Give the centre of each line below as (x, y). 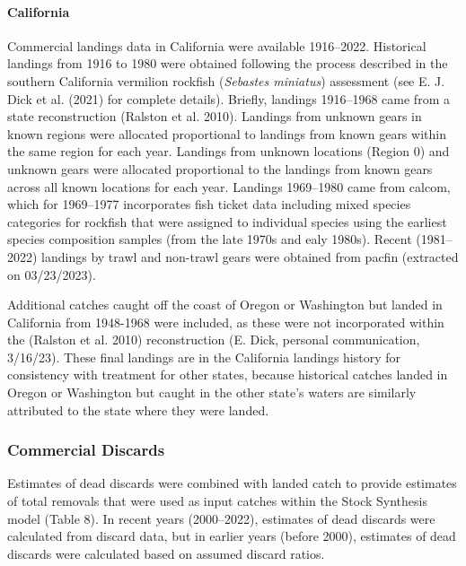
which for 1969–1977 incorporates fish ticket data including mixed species (209, 204)
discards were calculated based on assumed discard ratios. (166, 553)
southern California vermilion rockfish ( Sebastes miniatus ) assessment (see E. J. (226, 80)
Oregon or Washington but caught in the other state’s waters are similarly (212, 392)
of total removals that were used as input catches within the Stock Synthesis (217, 501)
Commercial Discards (86, 450)
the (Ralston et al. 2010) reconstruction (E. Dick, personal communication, (214, 340)
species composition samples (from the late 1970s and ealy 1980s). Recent (210, 239)
